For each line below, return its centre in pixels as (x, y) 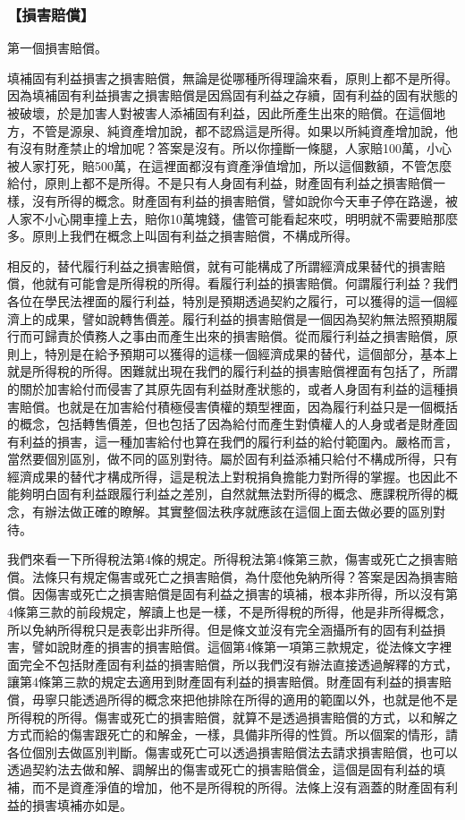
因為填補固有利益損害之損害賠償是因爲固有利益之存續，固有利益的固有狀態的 (232, 95)
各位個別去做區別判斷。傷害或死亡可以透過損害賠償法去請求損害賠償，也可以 (232, 752)
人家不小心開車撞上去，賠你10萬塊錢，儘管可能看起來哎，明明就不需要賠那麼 (232, 218)
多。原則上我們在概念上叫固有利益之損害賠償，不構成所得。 (182, 236)
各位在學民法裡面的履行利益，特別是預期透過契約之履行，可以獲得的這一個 (226, 300)
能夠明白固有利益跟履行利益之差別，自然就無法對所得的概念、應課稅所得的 (226, 494)
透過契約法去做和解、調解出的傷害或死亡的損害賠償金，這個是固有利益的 (220, 769)
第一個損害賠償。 (57, 48)
